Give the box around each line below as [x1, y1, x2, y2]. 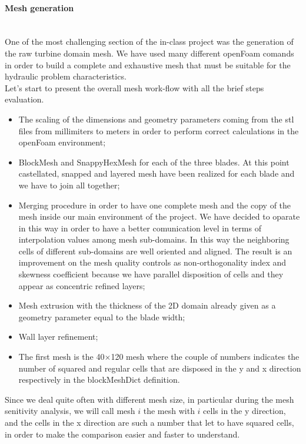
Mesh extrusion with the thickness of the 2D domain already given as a [18, 299, 276, 312]
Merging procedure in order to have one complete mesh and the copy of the [18, 198, 291, 211]
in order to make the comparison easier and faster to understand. [5, 428, 240, 440]
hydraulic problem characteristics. [5, 70, 127, 82]
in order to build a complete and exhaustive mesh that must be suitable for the [5, 58, 291, 71]
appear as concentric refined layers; [18, 279, 145, 291]
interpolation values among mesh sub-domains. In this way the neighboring [18, 233, 290, 246]
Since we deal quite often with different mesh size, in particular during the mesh [5, 393, 294, 405]
